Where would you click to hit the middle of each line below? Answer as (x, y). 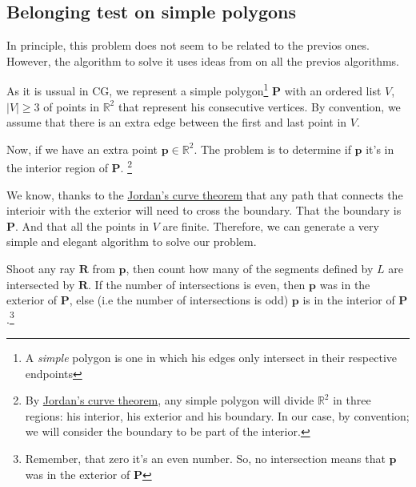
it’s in (380, 149)
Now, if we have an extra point (82, 149)
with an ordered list (333, 91)
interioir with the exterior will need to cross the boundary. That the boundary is (204, 210)
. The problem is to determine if (272, 149)
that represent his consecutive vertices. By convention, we (259, 106)
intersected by (41, 284)
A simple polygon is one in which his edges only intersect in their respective (211, 358)
